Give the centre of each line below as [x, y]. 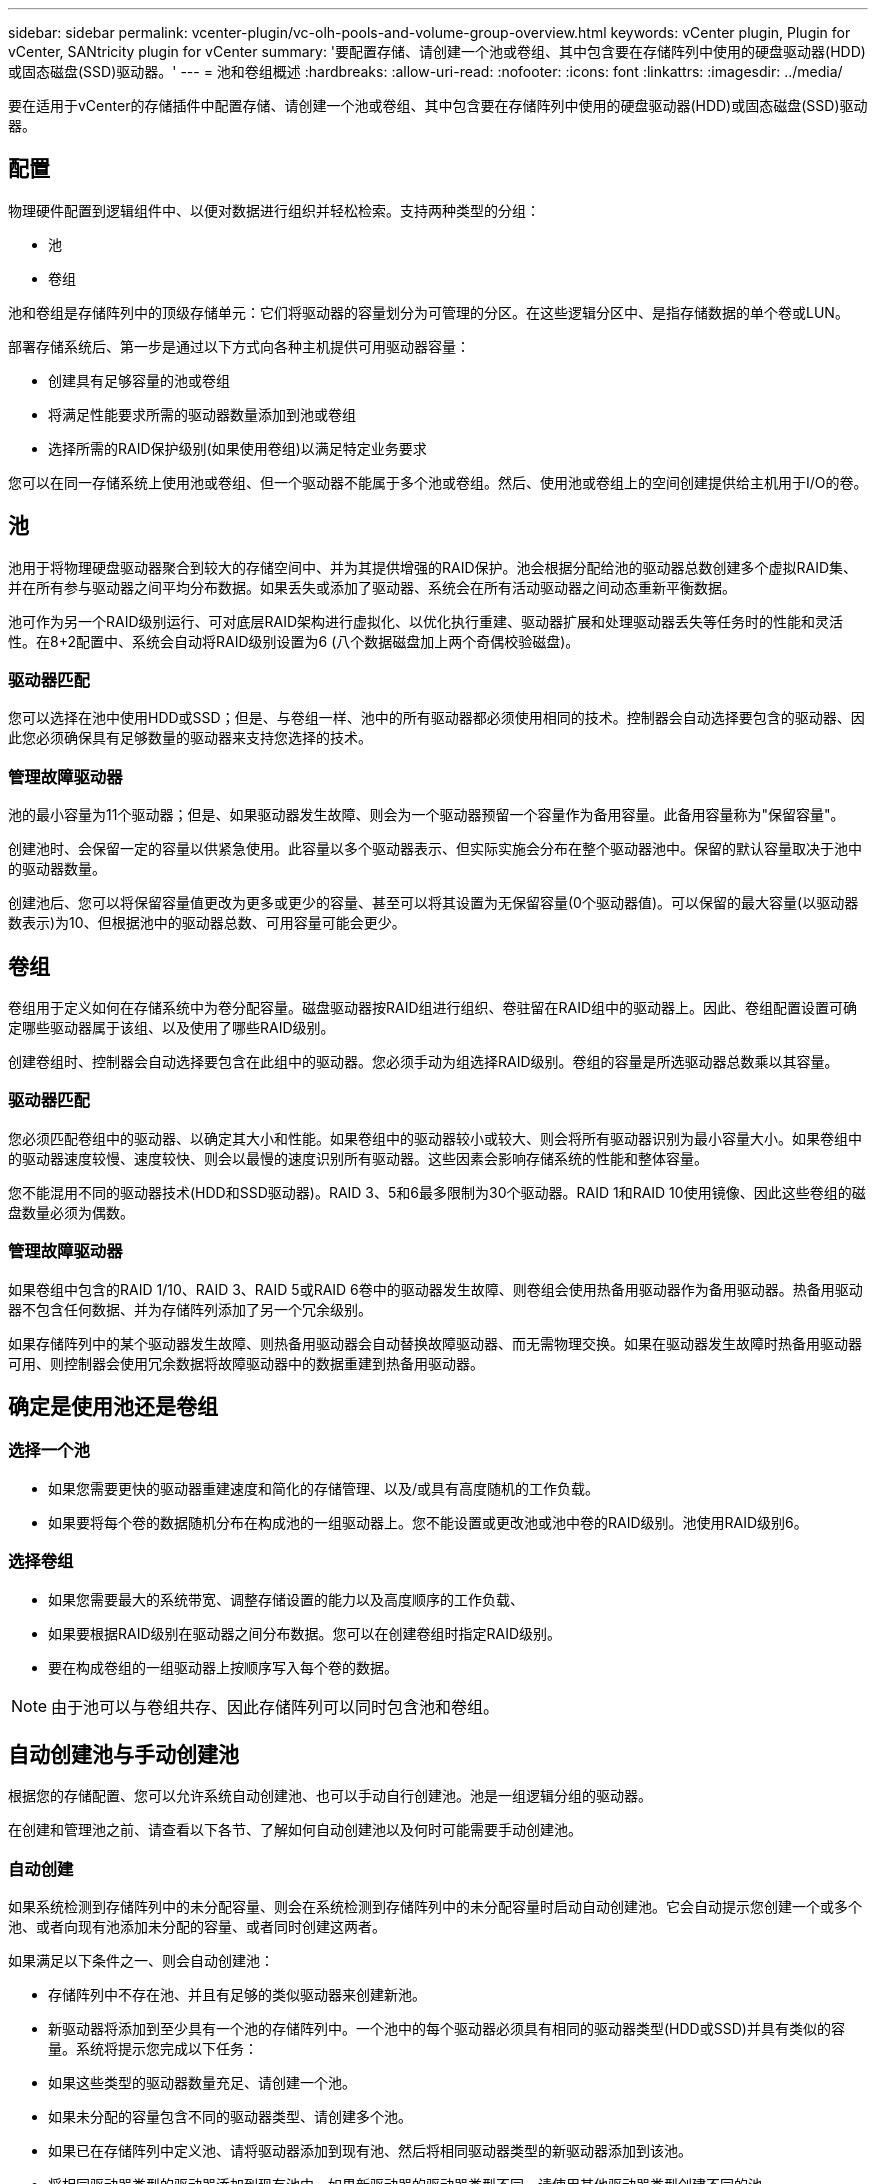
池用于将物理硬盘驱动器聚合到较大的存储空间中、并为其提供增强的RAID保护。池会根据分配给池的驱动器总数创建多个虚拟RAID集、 [433, 567]
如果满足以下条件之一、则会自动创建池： [141, 1961]
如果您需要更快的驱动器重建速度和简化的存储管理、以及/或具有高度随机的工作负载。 [324, 1488]
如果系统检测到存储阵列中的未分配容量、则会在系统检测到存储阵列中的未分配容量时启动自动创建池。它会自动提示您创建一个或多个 [435, 1907]
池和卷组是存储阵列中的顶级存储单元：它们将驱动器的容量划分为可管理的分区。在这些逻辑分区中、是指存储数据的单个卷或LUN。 [428, 312]
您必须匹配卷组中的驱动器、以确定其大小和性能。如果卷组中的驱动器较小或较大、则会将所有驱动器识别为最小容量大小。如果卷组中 [435, 1138]
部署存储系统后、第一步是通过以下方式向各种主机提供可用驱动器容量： [239, 346]
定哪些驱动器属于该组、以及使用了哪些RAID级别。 [171, 1028]
